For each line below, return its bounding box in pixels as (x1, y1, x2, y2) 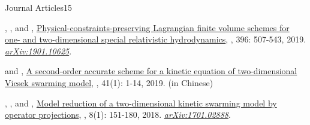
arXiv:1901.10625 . (5, 44, 72, 57)
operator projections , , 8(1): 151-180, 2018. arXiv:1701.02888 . (5, 108, 231, 121)
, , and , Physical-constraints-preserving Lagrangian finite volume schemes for (5, 21, 290, 33)
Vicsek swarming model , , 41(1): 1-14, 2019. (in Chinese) (5, 76, 213, 89)
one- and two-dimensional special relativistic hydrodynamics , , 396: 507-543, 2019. (5, 33, 306, 45)
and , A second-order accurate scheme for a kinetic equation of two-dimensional (5, 65, 297, 77)
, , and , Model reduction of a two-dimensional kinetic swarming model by (5, 96, 277, 109)
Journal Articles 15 (5, 1, 72, 13)
